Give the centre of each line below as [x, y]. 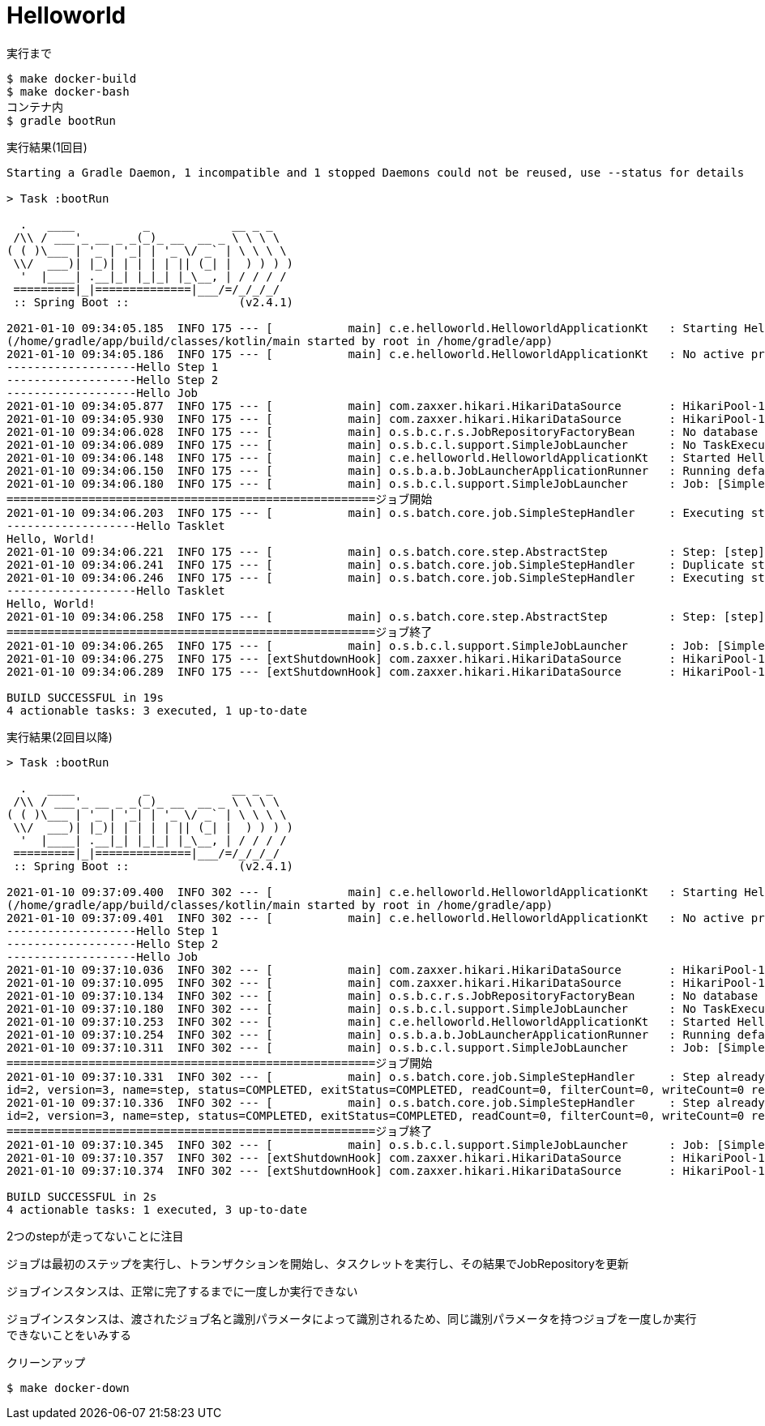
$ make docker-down [68, 1388]
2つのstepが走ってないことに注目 [95, 1236]
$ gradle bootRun [61, 120]
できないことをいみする [69, 1334]
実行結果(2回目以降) [60, 736]
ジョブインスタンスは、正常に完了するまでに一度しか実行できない [182, 1291]
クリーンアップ [46, 1362]
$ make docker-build [72, 78]
